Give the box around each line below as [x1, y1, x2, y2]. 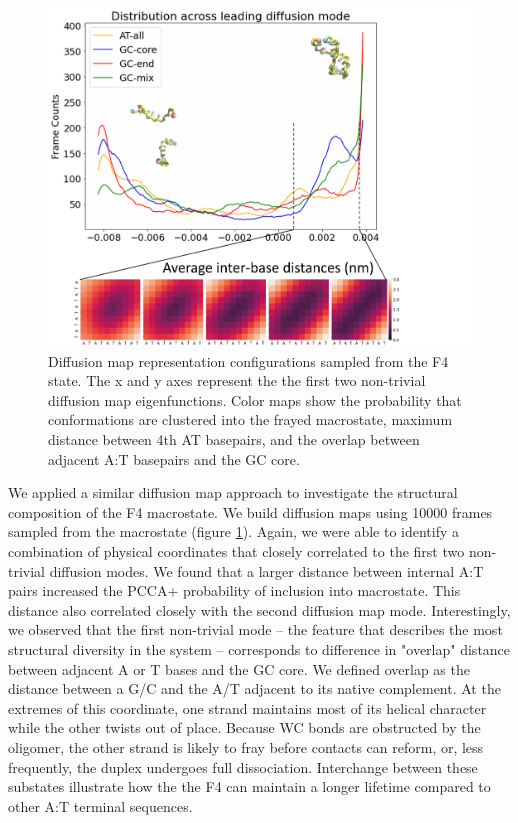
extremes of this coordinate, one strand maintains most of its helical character [8, 697, 487, 718]
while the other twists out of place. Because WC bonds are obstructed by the [8, 717, 481, 738]
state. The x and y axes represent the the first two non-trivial [48, 370, 426, 391]
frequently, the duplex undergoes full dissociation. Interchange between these [8, 756, 478, 777]
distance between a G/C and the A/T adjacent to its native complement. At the [8, 678, 501, 699]
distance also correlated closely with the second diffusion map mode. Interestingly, [8, 599, 511, 620]
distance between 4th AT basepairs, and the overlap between [48, 429, 420, 449]
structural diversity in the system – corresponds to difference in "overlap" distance [8, 638, 511, 659]
